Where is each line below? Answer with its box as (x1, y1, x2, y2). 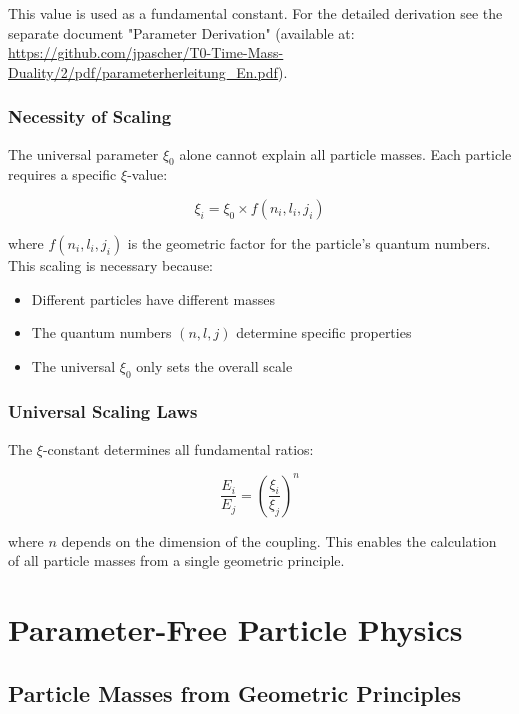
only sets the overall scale (136, 355, 293, 376)
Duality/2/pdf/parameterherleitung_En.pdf (8, 61, 279, 82)
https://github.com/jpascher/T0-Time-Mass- (8, 42, 284, 63)
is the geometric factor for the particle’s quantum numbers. (127, 232, 491, 253)
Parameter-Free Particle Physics (8, 609, 463, 650)
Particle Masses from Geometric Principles (8, 677, 461, 708)
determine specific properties (236, 322, 412, 343)
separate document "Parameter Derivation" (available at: (8, 22, 355, 43)
